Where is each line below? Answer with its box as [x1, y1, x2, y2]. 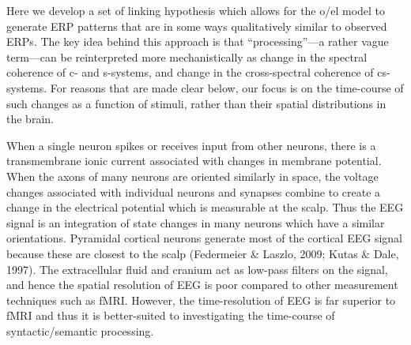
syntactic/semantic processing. [6, 322, 154, 339]
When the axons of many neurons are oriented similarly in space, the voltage [6, 167, 379, 184]
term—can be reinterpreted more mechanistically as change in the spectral [6, 48, 368, 65]
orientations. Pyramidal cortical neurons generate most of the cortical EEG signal [6, 230, 402, 246]
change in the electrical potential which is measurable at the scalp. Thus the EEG [6, 199, 404, 216]
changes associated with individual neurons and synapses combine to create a [6, 183, 381, 200]
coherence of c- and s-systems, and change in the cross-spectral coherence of [6, 64, 374, 81]
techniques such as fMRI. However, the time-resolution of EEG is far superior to [6, 291, 396, 308]
